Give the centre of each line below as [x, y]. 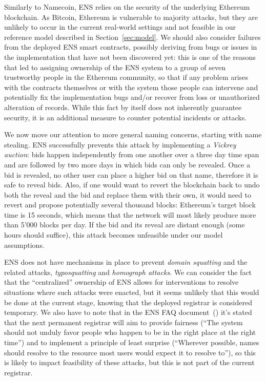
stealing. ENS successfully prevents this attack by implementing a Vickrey [120, 144]
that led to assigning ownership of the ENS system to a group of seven [115, 67]
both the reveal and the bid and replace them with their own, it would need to [128, 194]
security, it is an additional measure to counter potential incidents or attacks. [126, 117]
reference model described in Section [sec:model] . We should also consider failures [132, 37]
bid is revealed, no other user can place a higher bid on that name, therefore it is [131, 174]
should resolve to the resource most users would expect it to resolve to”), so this [130, 352]
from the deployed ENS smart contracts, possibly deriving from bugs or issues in [131, 47]
